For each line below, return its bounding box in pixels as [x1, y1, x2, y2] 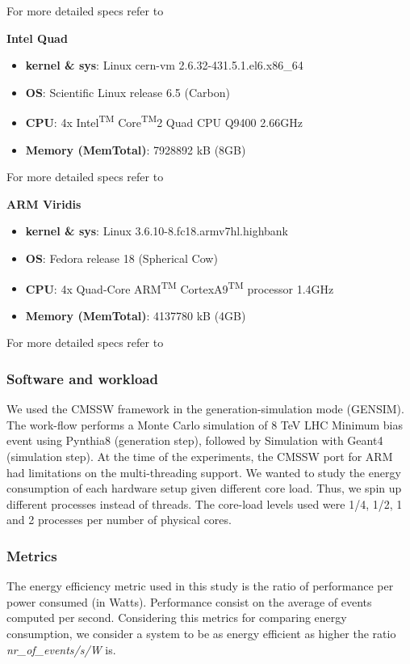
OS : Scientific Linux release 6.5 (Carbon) [25, 83, 230, 100]
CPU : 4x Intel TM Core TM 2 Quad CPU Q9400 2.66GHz [25, 112, 303, 131]
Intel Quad [6, 29, 68, 46]
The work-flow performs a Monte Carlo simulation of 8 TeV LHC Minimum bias [6, 416, 403, 433]
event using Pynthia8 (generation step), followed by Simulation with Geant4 [6, 432, 383, 449]
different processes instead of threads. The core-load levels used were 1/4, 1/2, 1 [6, 495, 403, 512]
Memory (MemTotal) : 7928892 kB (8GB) [25, 141, 246, 158]
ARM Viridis [6, 195, 82, 212]
